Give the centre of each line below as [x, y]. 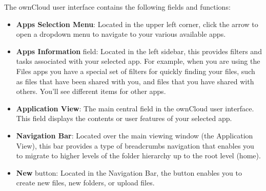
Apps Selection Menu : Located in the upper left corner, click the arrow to [137, 24]
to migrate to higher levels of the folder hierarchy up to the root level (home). [138, 156]
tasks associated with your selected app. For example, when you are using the [138, 61]
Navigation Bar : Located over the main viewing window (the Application [135, 135]
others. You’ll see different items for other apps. [91, 91]
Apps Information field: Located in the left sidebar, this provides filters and [139, 51]
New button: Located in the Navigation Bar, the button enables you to [129, 172]
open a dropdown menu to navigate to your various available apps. [121, 34]
